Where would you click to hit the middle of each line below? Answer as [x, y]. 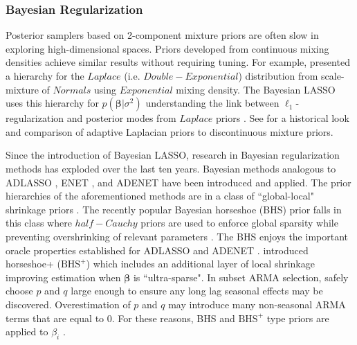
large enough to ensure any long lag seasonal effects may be [197, 291]
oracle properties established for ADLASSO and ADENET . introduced [157, 250]
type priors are [298, 318]
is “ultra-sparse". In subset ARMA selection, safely [241, 277]
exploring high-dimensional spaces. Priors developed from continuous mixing [167, 48]
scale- [333, 76]
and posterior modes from [121, 118]
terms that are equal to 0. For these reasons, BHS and [120, 318]
